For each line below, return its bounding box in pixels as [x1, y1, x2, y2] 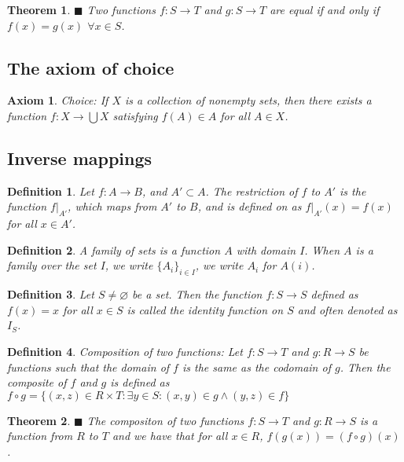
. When [304, 241, 340, 258]
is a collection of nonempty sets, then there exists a [125, 92, 372, 108]
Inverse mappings [7, 145, 152, 170]
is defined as [110, 374, 170, 390]
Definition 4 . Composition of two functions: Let [7, 343, 243, 359]
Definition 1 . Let [7, 182, 94, 199]
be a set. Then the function [132, 286, 263, 302]
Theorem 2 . [7, 412, 71, 428]
